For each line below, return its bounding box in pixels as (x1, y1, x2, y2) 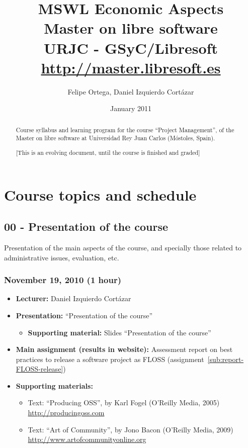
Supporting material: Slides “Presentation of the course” (28, 327, 211, 337)
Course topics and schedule (4, 184, 197, 205)
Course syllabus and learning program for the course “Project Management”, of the (16, 125, 234, 134)
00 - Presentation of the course (4, 219, 169, 234)
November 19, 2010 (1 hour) (4, 274, 121, 286)
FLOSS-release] (16, 364, 63, 374)
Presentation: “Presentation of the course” (16, 310, 153, 320)
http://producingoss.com (28, 407, 105, 418)
